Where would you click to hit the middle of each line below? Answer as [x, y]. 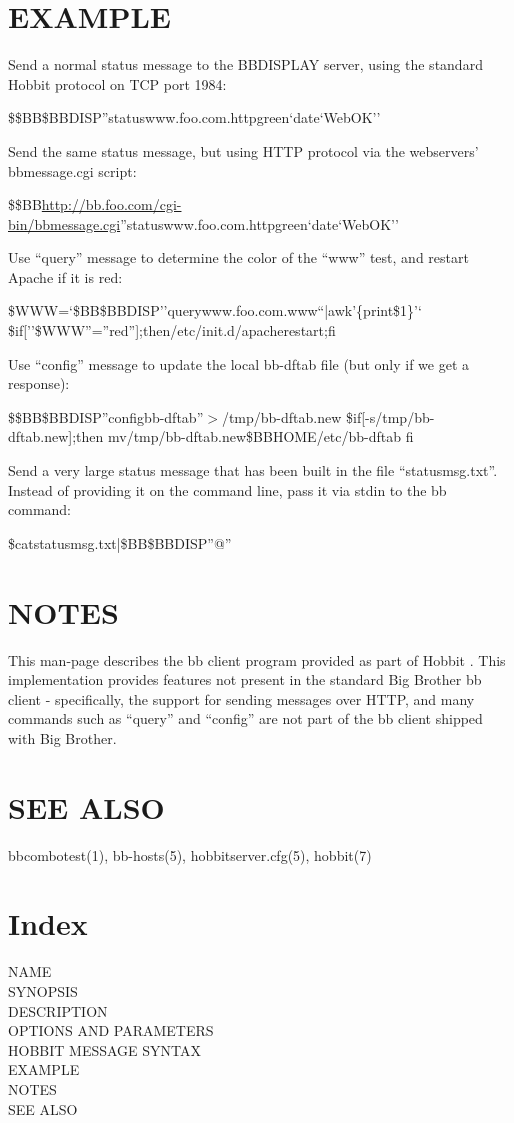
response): [39, 383]
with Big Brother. [62, 737]
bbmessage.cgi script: [72, 170]
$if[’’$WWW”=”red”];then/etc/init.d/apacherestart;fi [172, 330]
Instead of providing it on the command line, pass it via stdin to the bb [227, 489]
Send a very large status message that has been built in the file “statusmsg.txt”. [253, 470]
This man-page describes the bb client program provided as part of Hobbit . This [257, 659]
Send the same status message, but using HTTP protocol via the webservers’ [243, 150]
